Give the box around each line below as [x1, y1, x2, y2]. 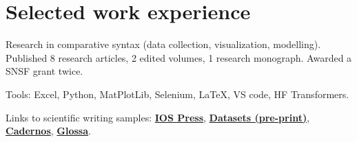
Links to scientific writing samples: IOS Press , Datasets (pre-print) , [6, 110, 310, 124]
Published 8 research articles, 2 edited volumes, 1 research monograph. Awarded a [6, 50, 352, 64]
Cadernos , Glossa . [6, 123, 91, 138]
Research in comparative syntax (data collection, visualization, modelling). [6, 37, 321, 51]
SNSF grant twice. [6, 64, 83, 78]
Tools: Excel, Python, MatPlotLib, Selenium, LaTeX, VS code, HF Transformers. [6, 86, 349, 101]
